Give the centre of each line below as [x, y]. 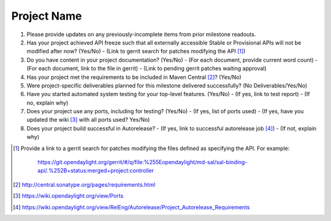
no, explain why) [48, 103]
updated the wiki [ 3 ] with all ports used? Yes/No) [88, 120]
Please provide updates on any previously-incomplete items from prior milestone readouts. [141, 34]
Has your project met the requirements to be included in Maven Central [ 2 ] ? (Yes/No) [134, 77]
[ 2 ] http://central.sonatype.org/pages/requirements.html [84, 184]
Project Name [47, 16]
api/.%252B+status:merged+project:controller [96, 171]
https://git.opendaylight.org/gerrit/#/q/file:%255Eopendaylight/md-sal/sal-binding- [143, 162]
